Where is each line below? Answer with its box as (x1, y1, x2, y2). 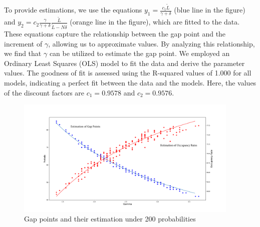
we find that (4, 48, 42, 58)
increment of (4, 38, 43, 48)
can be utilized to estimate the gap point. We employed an (49, 48, 230, 58)
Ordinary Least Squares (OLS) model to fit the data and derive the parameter (4, 57, 245, 68)
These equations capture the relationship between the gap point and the (4, 28, 226, 39)
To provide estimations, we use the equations (4, 4, 142, 15)
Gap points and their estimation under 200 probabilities (24, 213, 196, 224)
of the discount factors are (4, 87, 85, 97)
